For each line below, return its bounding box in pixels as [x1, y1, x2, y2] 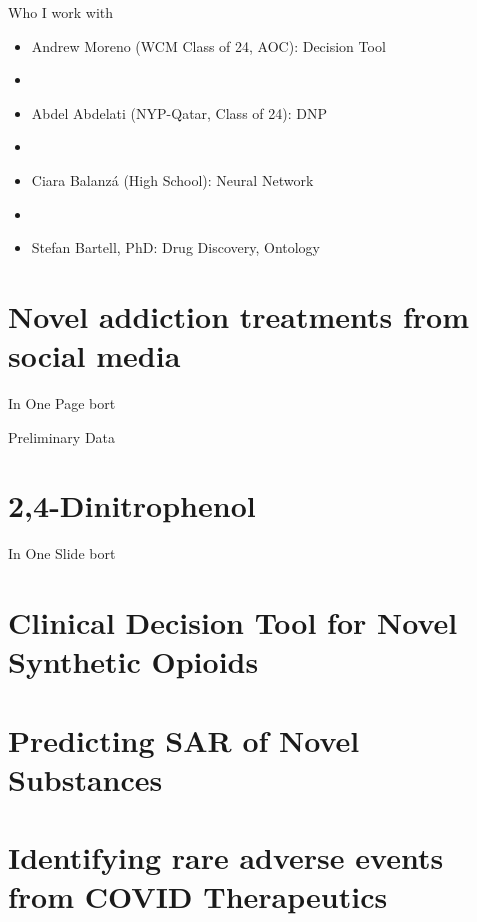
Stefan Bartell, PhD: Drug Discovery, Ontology [31, 237, 320, 258]
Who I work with [8, 2, 114, 22]
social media [8, 335, 181, 376]
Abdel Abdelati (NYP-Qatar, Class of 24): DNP [31, 102, 327, 123]
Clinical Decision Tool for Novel [8, 602, 458, 643]
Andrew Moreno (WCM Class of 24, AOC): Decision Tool [31, 35, 386, 56]
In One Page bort [8, 393, 116, 414]
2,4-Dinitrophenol [8, 485, 256, 526]
